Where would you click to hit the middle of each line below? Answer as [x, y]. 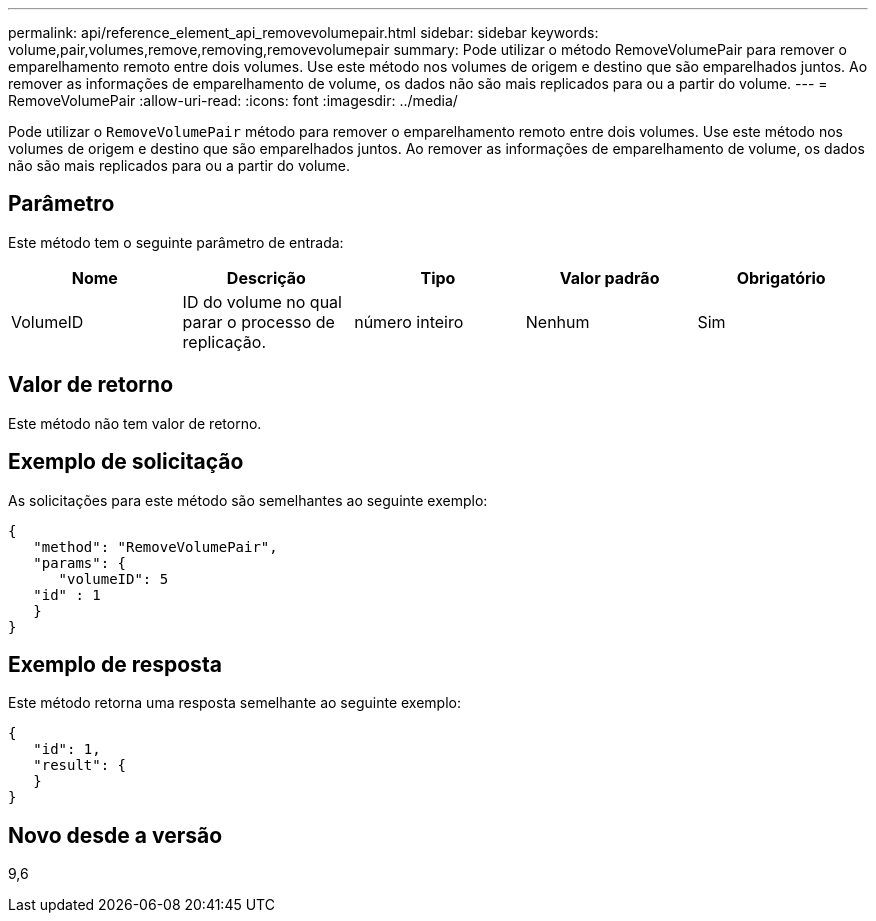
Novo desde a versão [115, 835]
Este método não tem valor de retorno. [135, 423]
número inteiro [409, 321]
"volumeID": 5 [113, 578]
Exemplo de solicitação [126, 462]
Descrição [266, 277]
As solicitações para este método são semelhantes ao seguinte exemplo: [248, 500]
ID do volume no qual [262, 301]
